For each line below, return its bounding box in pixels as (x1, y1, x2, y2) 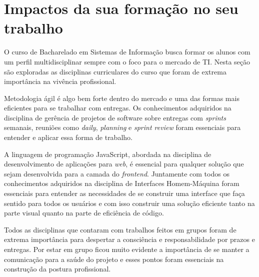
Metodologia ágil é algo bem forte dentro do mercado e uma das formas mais (4, 92, 239, 103)
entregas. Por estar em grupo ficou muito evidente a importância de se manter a (4, 244, 249, 254)
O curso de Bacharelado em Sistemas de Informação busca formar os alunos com (4, 46, 250, 57)
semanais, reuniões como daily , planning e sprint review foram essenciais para (4, 122, 241, 132)
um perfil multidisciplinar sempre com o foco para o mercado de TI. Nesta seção (4, 56, 250, 66)
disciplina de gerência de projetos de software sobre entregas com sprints (4, 112, 226, 122)
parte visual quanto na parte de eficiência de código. (4, 207, 164, 218)
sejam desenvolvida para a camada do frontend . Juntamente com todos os (4, 168, 229, 178)
